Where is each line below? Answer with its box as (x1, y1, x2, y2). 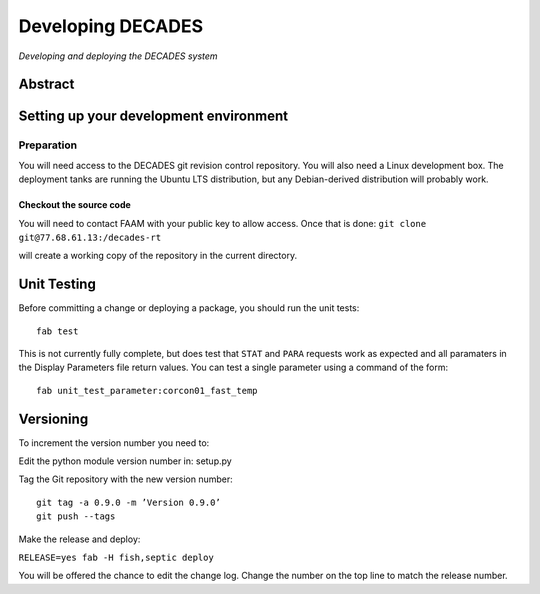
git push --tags (36, 511, 116, 522)
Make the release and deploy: (18, 533, 141, 545)
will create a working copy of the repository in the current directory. (18, 250, 298, 262)
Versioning (18, 410, 89, 427)
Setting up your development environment (18, 108, 289, 125)
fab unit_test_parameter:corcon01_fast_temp (36, 385, 259, 396)
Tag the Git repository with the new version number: (18, 473, 234, 485)
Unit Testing (18, 276, 97, 293)
